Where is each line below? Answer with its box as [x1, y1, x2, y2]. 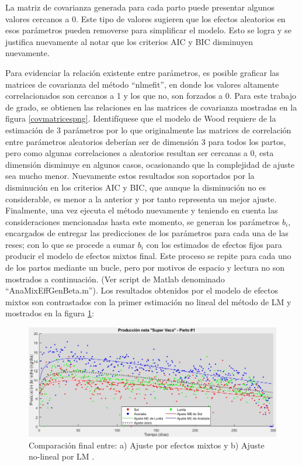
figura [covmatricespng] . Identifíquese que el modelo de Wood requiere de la [5, 112, 276, 125]
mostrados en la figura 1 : [5, 307, 94, 319]
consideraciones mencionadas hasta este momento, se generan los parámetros [5, 215, 280, 227]
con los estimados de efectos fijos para [146, 238, 282, 250]
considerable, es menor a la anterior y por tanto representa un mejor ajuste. [5, 192, 277, 205]
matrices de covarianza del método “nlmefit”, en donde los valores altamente [5, 78, 279, 90]
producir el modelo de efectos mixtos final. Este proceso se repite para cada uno [5, 250, 291, 262]
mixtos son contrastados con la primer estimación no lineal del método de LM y [5, 295, 291, 308]
